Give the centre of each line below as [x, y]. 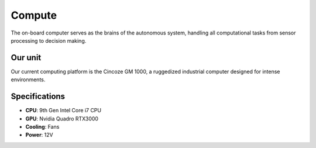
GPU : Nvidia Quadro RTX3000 [62, 118]
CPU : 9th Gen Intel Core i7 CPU [63, 111]
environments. [28, 80]
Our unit [26, 58]
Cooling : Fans [42, 126]
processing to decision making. [49, 40]
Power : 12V [39, 135]
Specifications [38, 97]
